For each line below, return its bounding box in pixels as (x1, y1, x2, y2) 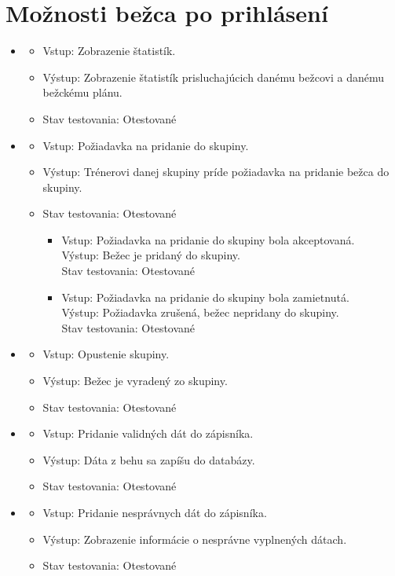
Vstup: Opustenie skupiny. (42, 346, 170, 362)
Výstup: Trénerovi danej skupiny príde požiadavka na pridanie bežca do (42, 163, 390, 180)
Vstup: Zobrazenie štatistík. (42, 42, 176, 59)
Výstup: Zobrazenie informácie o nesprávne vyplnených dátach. (42, 530, 347, 547)
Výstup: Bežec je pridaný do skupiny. (61, 247, 240, 263)
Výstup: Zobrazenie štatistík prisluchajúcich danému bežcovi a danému (42, 68, 384, 85)
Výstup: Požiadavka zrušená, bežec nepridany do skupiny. (61, 304, 339, 321)
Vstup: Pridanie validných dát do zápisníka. (42, 425, 254, 442)
